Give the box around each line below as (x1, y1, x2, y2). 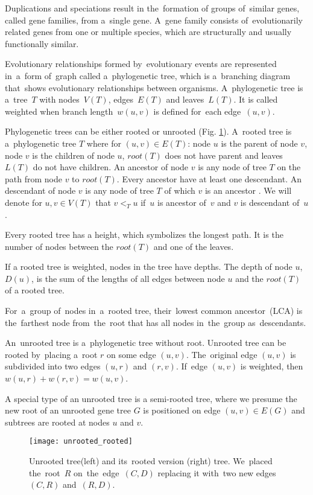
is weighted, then (240, 360, 303, 372)
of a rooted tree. (5, 284, 65, 296)
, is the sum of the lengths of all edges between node (31, 272, 225, 284)
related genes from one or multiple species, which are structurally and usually (5, 25, 292, 38)
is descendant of (240, 196, 300, 208)
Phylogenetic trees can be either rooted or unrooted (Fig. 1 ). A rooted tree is (5, 125, 292, 138)
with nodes (39, 93, 80, 106)
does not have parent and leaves (165, 148, 283, 161)
